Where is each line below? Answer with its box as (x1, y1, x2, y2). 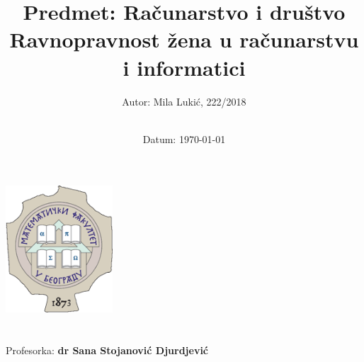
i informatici (123, 52, 246, 81)
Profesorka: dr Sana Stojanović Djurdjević (6, 342, 209, 357)
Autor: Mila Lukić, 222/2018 (122, 94, 246, 108)
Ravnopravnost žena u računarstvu (9, 25, 359, 54)
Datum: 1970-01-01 (142, 131, 226, 146)
